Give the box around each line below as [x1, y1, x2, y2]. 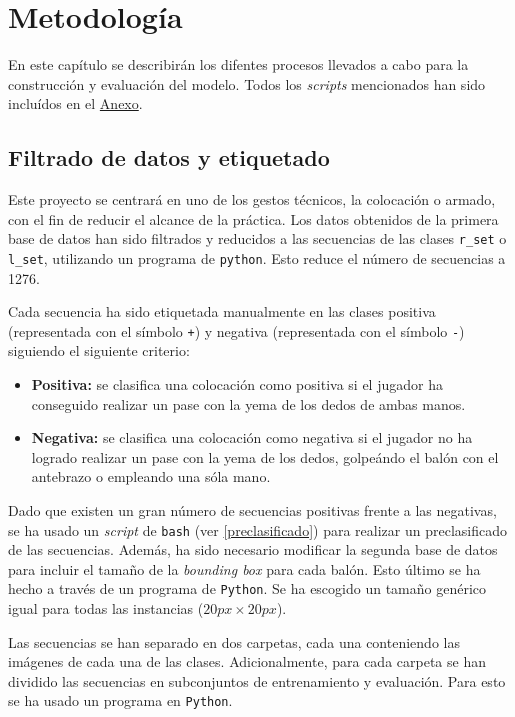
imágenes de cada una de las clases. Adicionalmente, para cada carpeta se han [8, 651, 486, 672]
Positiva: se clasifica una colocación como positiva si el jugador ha [31, 374, 443, 395]
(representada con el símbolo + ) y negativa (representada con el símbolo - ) [8, 320, 465, 341]
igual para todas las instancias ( [8, 598, 204, 619]
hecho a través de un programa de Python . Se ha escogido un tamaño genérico [8, 578, 487, 599]
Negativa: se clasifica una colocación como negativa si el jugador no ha [31, 427, 473, 448]
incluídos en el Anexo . [8, 93, 143, 114]
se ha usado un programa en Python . [8, 690, 233, 711]
